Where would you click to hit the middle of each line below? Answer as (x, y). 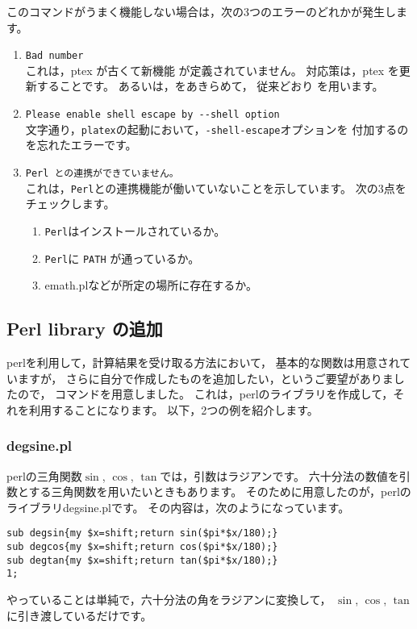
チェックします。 (70, 204)
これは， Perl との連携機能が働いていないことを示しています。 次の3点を (216, 187)
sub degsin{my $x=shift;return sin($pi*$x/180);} (142, 533)
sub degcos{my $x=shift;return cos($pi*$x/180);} (142, 546)
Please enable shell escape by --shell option (152, 115)
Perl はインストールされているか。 (135, 230)
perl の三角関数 (44, 475)
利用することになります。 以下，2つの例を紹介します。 (173, 409)
